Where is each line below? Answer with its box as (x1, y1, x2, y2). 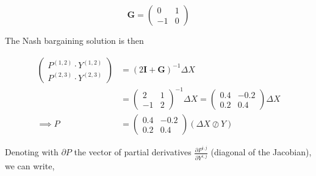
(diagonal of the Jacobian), (210, 146, 312, 158)
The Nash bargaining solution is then (5, 34, 144, 46)
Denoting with (5, 146, 59, 158)
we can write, (5, 160, 55, 172)
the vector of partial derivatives (74, 146, 192, 158)
